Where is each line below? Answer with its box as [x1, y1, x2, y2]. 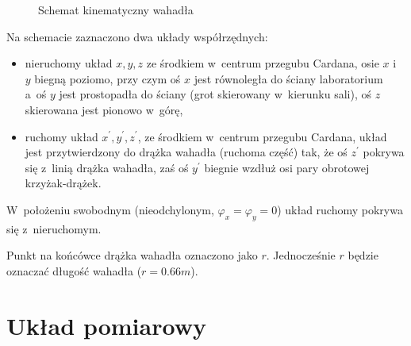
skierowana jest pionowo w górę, [25, 101, 183, 117]
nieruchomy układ [25, 55, 113, 71]
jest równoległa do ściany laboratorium [194, 70, 383, 86]
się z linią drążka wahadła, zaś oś [25, 159, 189, 175]
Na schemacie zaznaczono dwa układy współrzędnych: [6, 28, 268, 44]
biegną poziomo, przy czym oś [34, 70, 181, 86]
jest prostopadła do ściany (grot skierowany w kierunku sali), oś [59, 86, 371, 102]
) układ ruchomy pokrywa [277, 201, 403, 217]
